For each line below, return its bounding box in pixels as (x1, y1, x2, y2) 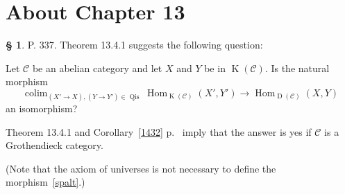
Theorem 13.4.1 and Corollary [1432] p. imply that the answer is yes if (6, 124, 312, 139)
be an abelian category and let (32, 60, 162, 75)
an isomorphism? (6, 101, 78, 116)
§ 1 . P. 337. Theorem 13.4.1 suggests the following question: (6, 37, 263, 52)
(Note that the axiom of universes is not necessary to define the (6, 161, 276, 175)
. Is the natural (264, 60, 330, 75)
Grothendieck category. (6, 138, 103, 152)
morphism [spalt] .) (6, 175, 85, 189)
